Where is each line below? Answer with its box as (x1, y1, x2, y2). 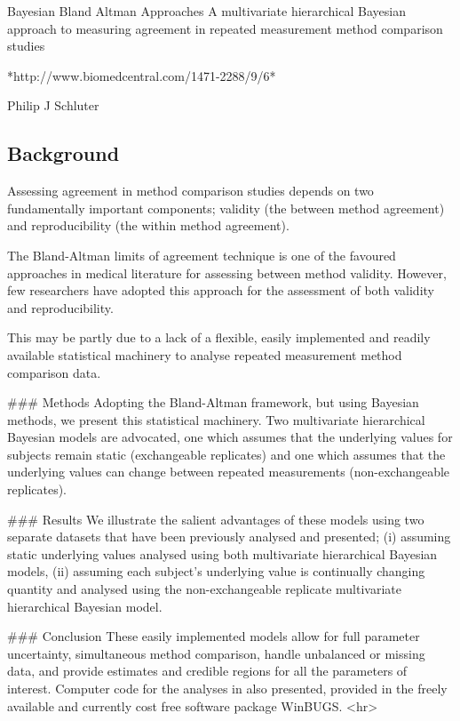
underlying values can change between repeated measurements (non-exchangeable (7, 462, 450, 481)
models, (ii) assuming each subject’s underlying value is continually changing (7, 562, 425, 581)
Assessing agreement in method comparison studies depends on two (7, 181, 374, 200)
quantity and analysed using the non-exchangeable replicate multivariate (7, 580, 401, 598)
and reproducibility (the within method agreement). (7, 216, 289, 235)
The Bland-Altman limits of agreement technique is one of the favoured (7, 245, 396, 264)
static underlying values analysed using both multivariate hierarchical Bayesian (7, 544, 438, 563)
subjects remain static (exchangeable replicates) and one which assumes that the (7, 445, 446, 463)
